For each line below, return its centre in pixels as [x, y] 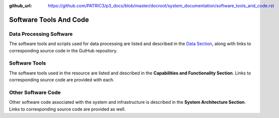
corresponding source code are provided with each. [62, 80]
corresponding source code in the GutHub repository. [63, 50]
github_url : [20, 6]
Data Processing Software [41, 34]
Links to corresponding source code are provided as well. [67, 109]
